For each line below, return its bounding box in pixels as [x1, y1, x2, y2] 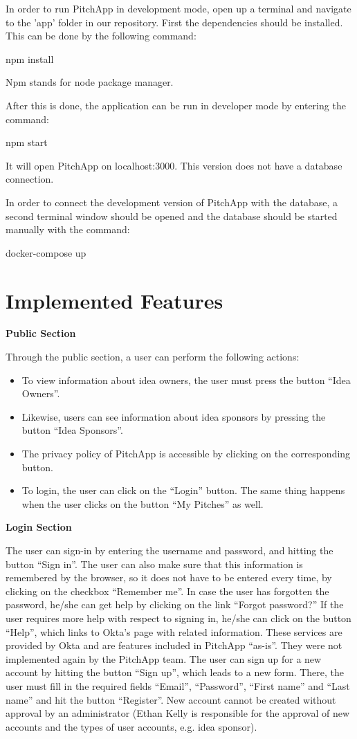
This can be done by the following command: [6, 28, 196, 43]
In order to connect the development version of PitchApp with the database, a [6, 194, 338, 209]
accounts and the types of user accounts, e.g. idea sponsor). [6, 719, 257, 733]
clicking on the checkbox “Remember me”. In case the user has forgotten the [6, 583, 329, 598]
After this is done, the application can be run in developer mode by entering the [6, 98, 346, 112]
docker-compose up [6, 245, 86, 259]
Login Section [6, 520, 72, 534]
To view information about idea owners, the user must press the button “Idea [21, 372, 351, 387]
